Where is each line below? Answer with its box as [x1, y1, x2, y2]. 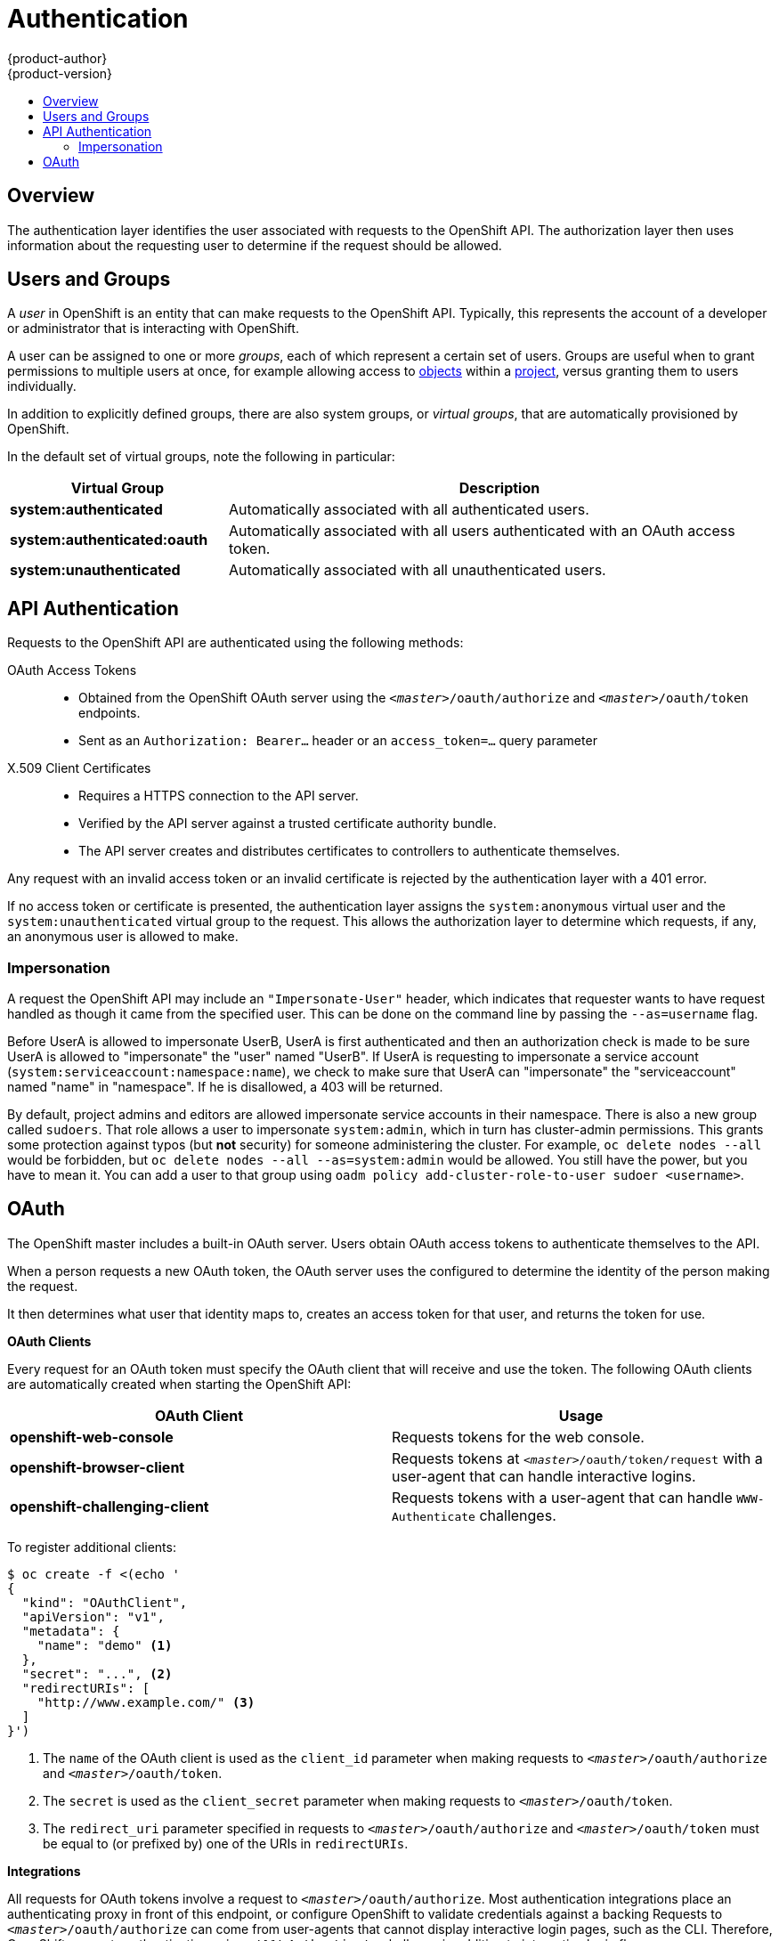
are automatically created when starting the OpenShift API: [7, 1376, 352, 1392]
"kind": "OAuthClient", [21, 1595, 188, 1610]
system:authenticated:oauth [10, 531, 208, 549]
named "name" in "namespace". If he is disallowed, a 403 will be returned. [7, 1079, 443, 1095]
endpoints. [78, 705, 141, 721]
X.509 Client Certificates [7, 760, 151, 776]
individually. [7, 378, 77, 394]
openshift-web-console [10, 1427, 174, 1446]
